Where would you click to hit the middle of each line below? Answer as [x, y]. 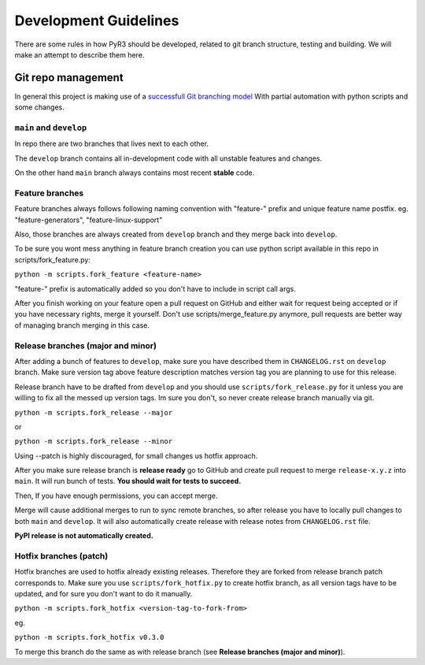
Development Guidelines [97, 20]
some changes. [39, 107]
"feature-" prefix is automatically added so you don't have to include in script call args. [155, 288]
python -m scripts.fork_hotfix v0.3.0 [89, 637]
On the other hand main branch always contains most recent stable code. [135, 173]
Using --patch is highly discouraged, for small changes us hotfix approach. [136, 455]
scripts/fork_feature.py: [52, 259]
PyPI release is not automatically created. [84, 536]
